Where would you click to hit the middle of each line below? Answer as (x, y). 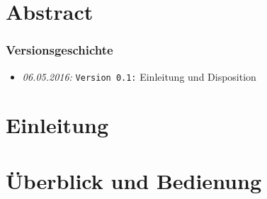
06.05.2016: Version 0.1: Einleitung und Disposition (139, 76)
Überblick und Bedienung (134, 180)
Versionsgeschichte (59, 50)
